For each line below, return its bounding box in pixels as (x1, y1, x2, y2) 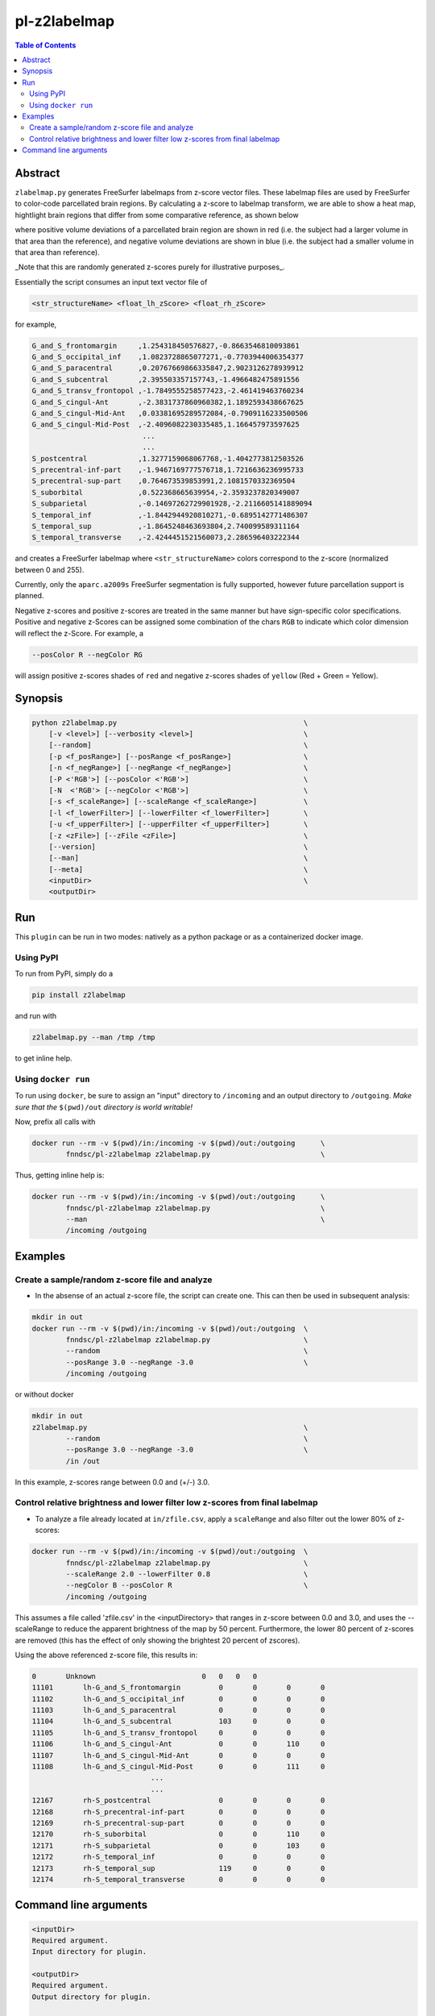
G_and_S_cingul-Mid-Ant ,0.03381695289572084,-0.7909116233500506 (31, 409, 309, 418)
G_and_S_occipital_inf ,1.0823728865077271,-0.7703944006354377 (31, 352, 304, 362)
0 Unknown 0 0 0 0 (31, 1672, 258, 1681)
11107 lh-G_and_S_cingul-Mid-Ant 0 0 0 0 (31, 1751, 325, 1760)
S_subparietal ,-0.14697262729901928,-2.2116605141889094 (31, 499, 313, 508)
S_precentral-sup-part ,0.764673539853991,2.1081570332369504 (31, 477, 296, 485)
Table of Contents (14, 40, 77, 50)
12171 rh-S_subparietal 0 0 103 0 (31, 1841, 325, 1850)
